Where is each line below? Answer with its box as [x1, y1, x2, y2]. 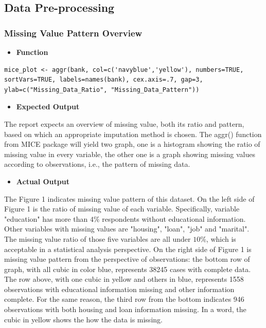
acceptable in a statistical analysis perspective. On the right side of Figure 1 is [4, 243, 252, 254]
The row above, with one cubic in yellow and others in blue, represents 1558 [4, 274, 244, 284]
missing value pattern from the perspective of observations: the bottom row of [4, 254, 250, 264]
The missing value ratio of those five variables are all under [4, 233, 191, 244]
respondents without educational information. [102, 213, 246, 224]
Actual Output [16, 176, 69, 186]
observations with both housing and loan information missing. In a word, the [4, 304, 246, 315]
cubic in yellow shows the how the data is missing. [4, 314, 163, 324]
